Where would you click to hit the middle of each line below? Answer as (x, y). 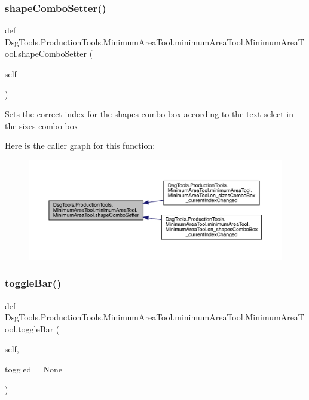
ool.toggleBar (29, 329)
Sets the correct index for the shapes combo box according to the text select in (149, 114)
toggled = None (34, 369)
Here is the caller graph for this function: (80, 146)
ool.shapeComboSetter (46, 54)
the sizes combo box (42, 125)
